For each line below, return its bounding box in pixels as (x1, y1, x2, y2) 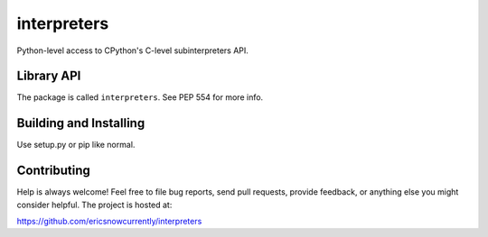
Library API (16, 68, 81, 84)
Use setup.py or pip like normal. (16, 140, 136, 150)
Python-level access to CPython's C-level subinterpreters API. (16, 45, 249, 56)
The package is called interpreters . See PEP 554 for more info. (16, 92, 264, 103)
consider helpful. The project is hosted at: (16, 199, 173, 210)
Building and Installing (16, 115, 145, 131)
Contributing (16, 163, 90, 178)
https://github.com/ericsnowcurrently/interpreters (16, 216, 202, 227)
